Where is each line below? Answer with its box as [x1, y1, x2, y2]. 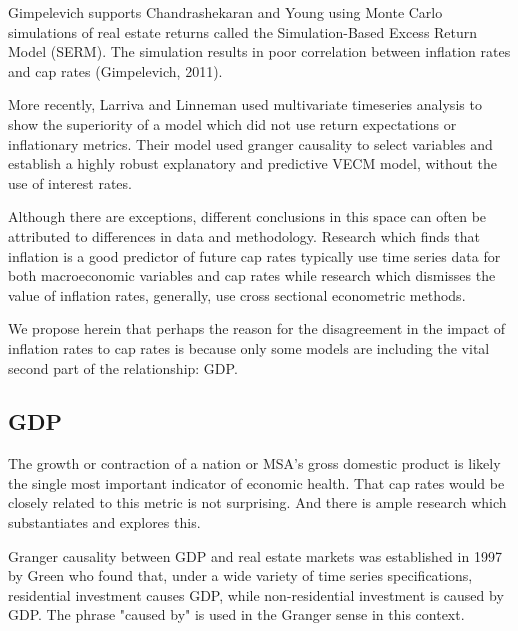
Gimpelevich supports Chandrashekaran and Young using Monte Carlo [8, 2, 443, 22]
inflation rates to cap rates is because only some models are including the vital [8, 337, 490, 358]
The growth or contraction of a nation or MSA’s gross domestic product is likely [8, 453, 501, 474]
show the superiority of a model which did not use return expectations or [8, 113, 457, 134]
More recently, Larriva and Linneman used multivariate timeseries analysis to [8, 94, 482, 115]
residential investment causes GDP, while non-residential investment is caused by [8, 584, 504, 605]
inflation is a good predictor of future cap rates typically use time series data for [8, 245, 501, 266]
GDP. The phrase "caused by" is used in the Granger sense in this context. [8, 604, 465, 625]
